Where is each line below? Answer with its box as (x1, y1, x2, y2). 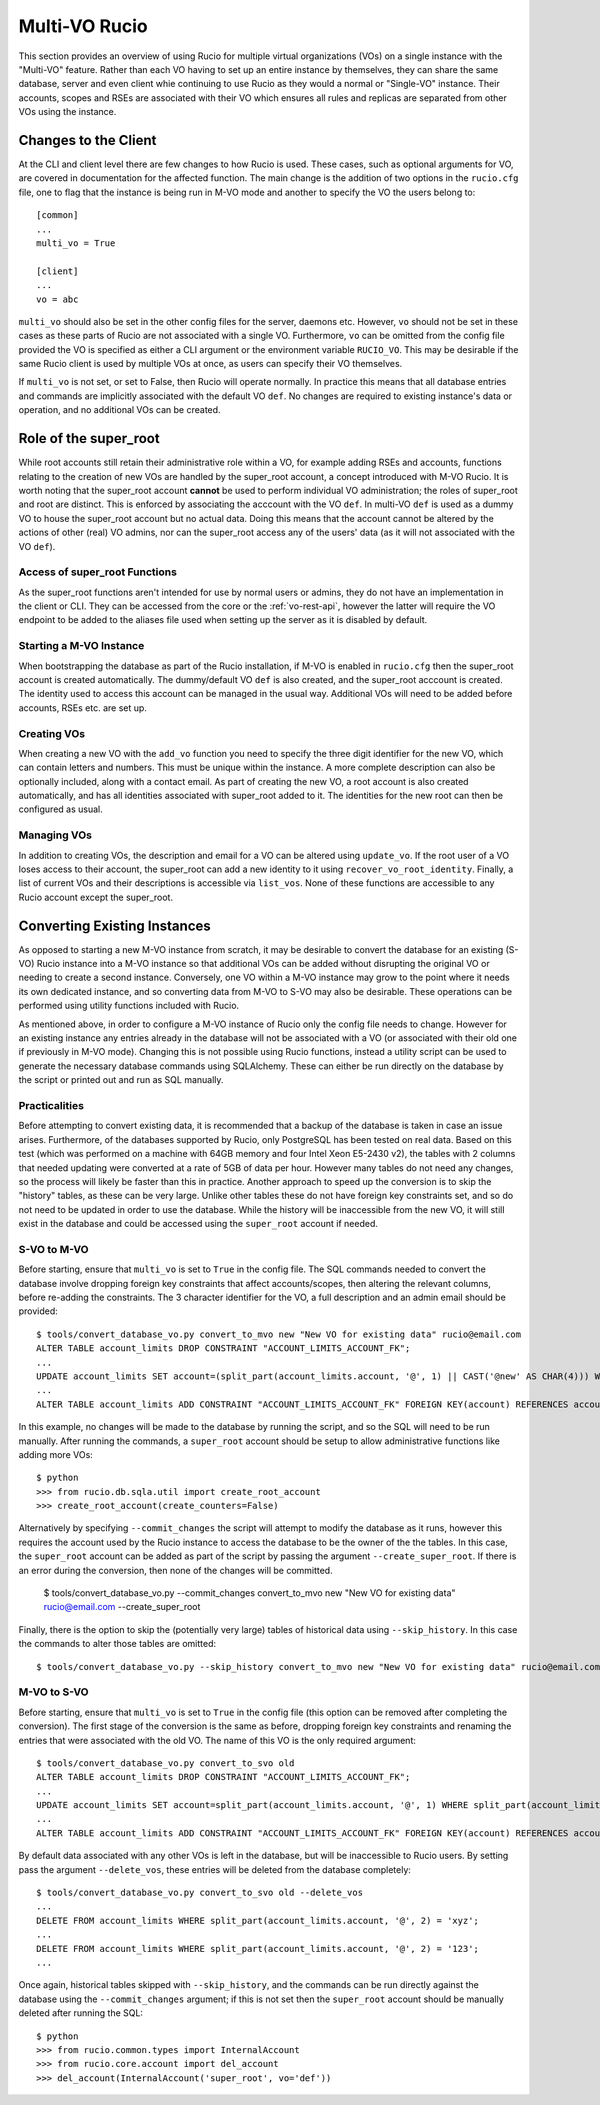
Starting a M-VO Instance (18, 639, 145, 653)
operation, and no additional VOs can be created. (18, 404, 221, 416)
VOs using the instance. (18, 106, 117, 118)
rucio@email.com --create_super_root (43, 1601, 201, 1613)
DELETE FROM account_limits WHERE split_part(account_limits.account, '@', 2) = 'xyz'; (36, 1915, 480, 1926)
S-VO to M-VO (18, 1242, 89, 1256)
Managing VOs (18, 828, 92, 842)
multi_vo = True (36, 237, 116, 249)
